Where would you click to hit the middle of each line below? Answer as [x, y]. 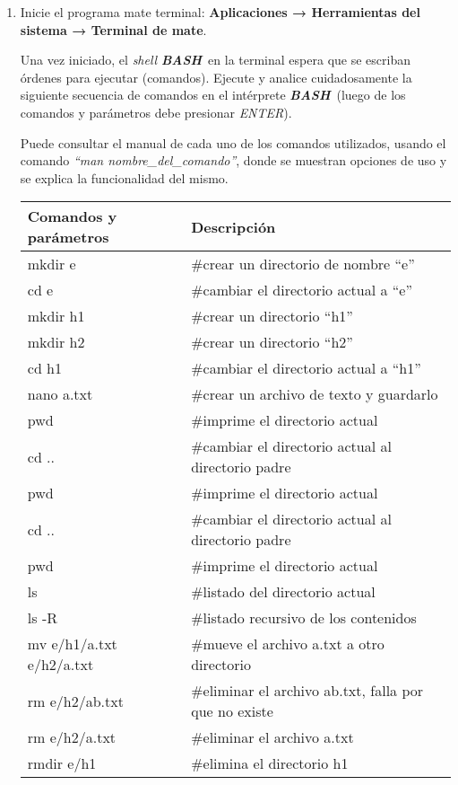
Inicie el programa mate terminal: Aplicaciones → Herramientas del [220, 12]
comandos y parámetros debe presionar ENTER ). [156, 112]
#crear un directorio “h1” [272, 316]
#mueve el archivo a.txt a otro [288, 644]
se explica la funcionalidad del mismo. [124, 177]
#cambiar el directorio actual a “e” [302, 290]
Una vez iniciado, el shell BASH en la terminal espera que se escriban [215, 60]
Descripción [233, 226]
